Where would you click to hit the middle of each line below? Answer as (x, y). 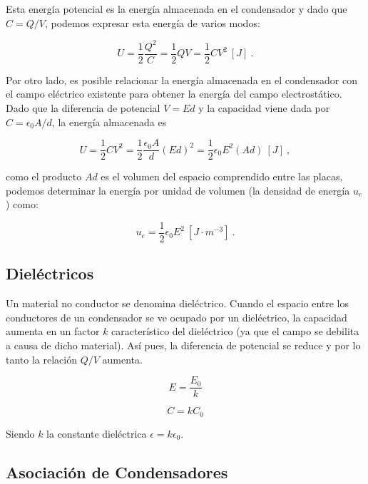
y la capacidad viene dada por (264, 107)
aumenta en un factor (53, 331)
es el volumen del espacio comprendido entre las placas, (222, 176)
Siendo (20, 433)
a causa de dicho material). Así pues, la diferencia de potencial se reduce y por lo (183, 345)
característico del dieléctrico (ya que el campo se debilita (235, 331)
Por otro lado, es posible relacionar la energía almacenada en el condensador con (182, 79)
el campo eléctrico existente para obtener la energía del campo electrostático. (174, 94)
